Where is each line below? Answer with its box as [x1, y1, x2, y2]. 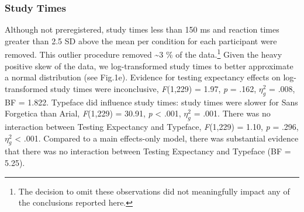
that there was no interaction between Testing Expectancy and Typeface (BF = [5, 145, 291, 157]
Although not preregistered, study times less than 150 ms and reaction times [5, 23, 279, 36]
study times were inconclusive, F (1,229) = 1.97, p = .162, [50, 82, 257, 94]
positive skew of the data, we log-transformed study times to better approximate [5, 59, 293, 72]
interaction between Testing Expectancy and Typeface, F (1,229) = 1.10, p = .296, [5, 121, 299, 133]
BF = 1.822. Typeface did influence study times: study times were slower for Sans [5, 96, 298, 108]
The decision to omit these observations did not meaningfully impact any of [18, 185, 290, 197]
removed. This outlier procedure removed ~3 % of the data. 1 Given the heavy [5, 47, 282, 61]
